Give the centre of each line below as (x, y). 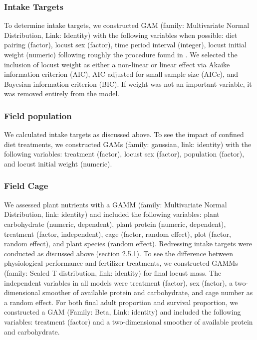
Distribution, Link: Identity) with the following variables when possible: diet (121, 35)
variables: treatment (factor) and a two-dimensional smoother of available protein (128, 321)
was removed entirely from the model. (62, 93)
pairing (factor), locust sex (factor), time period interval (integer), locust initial (125, 45)
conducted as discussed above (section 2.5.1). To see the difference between (119, 253)
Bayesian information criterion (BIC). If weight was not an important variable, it (128, 84)
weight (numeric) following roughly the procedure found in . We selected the (121, 54)
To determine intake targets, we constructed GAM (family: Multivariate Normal (127, 25)
